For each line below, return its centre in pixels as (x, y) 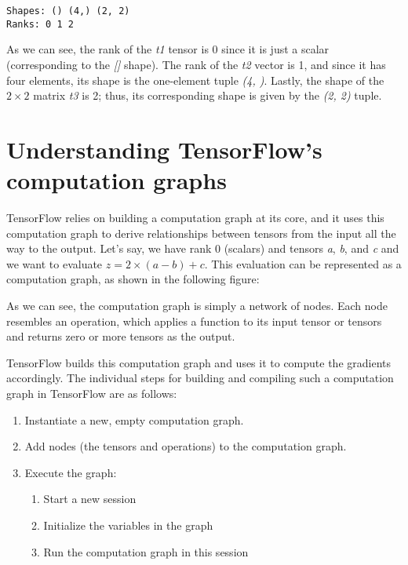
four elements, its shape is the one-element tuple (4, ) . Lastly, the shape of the (195, 80)
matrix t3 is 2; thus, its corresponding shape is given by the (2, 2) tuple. (208, 95)
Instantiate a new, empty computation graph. (134, 419)
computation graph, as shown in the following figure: (133, 279)
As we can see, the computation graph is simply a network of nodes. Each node (197, 305)
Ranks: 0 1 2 (40, 24)
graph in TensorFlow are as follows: (92, 393)
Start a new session (90, 499)
